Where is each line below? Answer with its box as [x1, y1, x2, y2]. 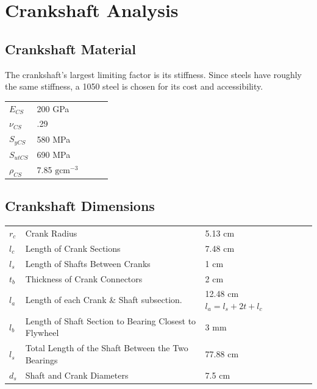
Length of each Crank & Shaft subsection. [25, 293, 182, 306]
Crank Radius [25, 227, 77, 239]
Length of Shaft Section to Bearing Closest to [25, 314, 196, 327]
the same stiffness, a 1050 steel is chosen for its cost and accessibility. [5, 80, 263, 93]
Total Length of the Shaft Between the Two [25, 341, 188, 354]
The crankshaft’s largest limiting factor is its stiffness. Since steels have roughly [5, 68, 302, 80]
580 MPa [37, 132, 71, 145]
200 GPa [37, 102, 69, 115]
